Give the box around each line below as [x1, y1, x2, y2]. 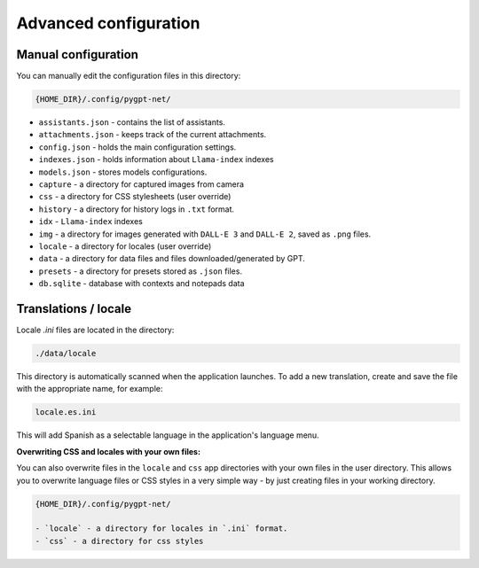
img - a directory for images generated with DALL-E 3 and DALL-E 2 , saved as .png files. [38, 229, 372, 239]
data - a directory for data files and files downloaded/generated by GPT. [38, 253, 306, 264]
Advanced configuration [16, 13, 200, 33]
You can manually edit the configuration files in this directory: [16, 71, 241, 82]
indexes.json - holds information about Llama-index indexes [38, 154, 274, 165]
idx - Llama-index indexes [38, 216, 144, 227]
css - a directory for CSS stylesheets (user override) [38, 191, 232, 202]
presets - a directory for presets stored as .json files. [38, 266, 243, 276]
